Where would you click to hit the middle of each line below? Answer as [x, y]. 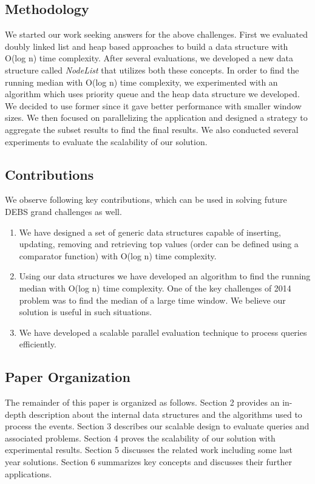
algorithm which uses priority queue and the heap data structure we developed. [152, 94]
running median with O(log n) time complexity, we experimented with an [141, 82]
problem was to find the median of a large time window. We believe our [152, 300]
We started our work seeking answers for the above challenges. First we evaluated [156, 34]
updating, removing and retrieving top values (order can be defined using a [159, 244]
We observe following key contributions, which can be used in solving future [146, 199]
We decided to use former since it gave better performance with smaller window [153, 105]
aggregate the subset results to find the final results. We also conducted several [152, 129]
